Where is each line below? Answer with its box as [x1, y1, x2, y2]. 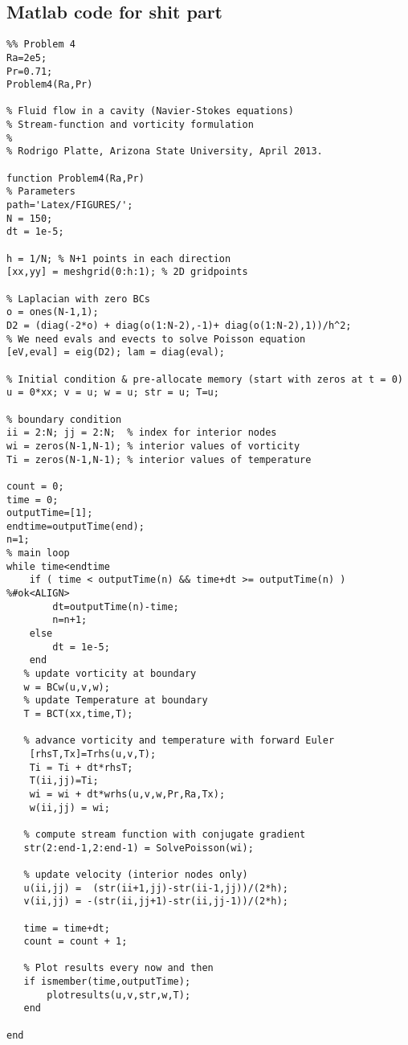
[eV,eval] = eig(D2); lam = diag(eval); [6, 346, 226, 359]
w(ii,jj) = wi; [29, 801, 110, 813]
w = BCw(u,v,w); [23, 681, 110, 693]
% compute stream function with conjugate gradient [23, 828, 306, 840]
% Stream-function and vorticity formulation [6, 119, 254, 131]
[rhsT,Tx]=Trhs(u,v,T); [29, 748, 157, 760]
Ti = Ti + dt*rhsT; [29, 761, 133, 773]
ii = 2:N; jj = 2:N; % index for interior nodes [6, 427, 277, 439]
